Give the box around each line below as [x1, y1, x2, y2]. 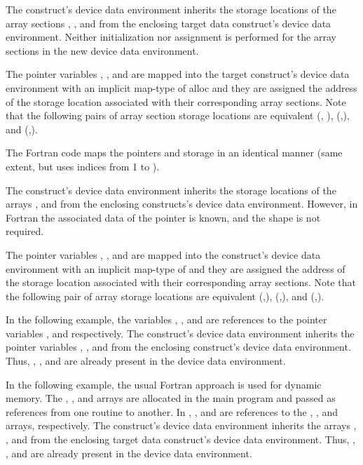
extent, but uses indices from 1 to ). [6, 159, 160, 173]
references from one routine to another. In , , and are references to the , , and [6, 404, 338, 419]
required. [6, 224, 44, 238]
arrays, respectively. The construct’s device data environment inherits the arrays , [6, 418, 357, 433]
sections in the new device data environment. [6, 43, 199, 58]
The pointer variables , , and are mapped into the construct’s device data [6, 247, 321, 262]
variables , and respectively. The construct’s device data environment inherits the [6, 325, 355, 340]
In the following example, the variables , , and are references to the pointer [6, 312, 327, 327]
